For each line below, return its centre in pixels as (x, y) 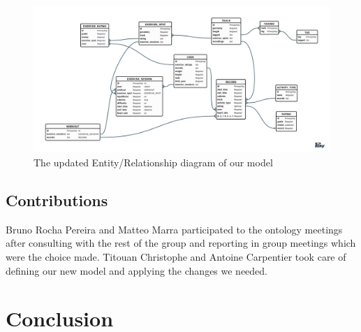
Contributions (57, 200)
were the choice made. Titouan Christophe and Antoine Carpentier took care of (176, 256)
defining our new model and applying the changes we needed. (137, 270)
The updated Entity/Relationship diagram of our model (153, 162)
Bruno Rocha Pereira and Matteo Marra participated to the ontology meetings (174, 229)
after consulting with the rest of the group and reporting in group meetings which (181, 243)
